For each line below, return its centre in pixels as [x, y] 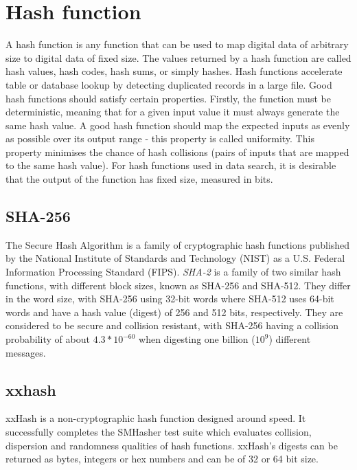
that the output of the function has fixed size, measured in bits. [139, 179]
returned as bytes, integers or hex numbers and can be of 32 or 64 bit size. [162, 459]
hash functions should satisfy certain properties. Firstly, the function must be [168, 98]
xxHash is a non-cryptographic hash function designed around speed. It [156, 418]
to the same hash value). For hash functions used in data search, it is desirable [171, 165]
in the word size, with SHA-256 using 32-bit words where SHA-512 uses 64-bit [170, 299]
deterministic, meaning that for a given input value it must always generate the [173, 112]
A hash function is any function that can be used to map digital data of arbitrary [177, 44]
